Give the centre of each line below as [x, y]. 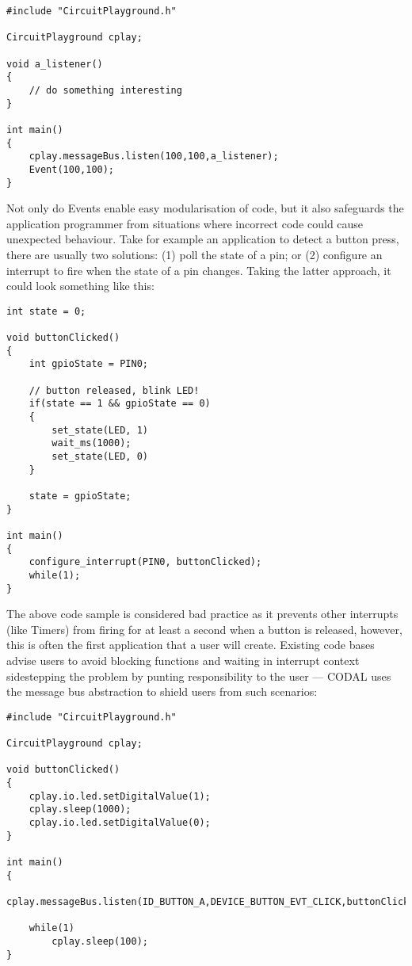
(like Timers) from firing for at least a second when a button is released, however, [204, 629]
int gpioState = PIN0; [88, 364]
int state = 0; [46, 311]
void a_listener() [55, 64]
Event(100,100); [72, 169]
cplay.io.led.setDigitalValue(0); [120, 823]
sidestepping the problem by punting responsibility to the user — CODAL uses [199, 676]
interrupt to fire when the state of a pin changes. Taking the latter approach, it [199, 270]
